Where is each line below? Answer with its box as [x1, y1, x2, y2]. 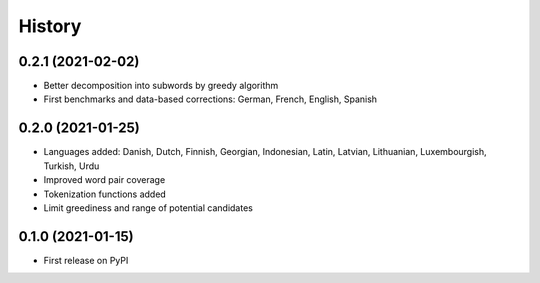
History [18, 15, 82, 37]
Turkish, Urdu [43, 160, 100, 172]
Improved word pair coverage [43, 174, 166, 186]
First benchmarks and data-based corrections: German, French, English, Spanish [43, 93, 378, 105]
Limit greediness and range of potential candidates [43, 201, 254, 214]
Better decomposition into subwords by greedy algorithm [43, 80, 279, 92]
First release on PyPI [43, 254, 129, 266]
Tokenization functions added [43, 188, 167, 200]
